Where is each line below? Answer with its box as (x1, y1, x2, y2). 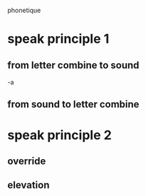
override (7, 155, 46, 167)
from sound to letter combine (7, 99, 140, 111)
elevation (7, 179, 50, 191)
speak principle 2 (7, 127, 112, 143)
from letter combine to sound (7, 59, 140, 71)
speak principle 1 (7, 31, 110, 47)
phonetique (7, 6, 41, 14)
